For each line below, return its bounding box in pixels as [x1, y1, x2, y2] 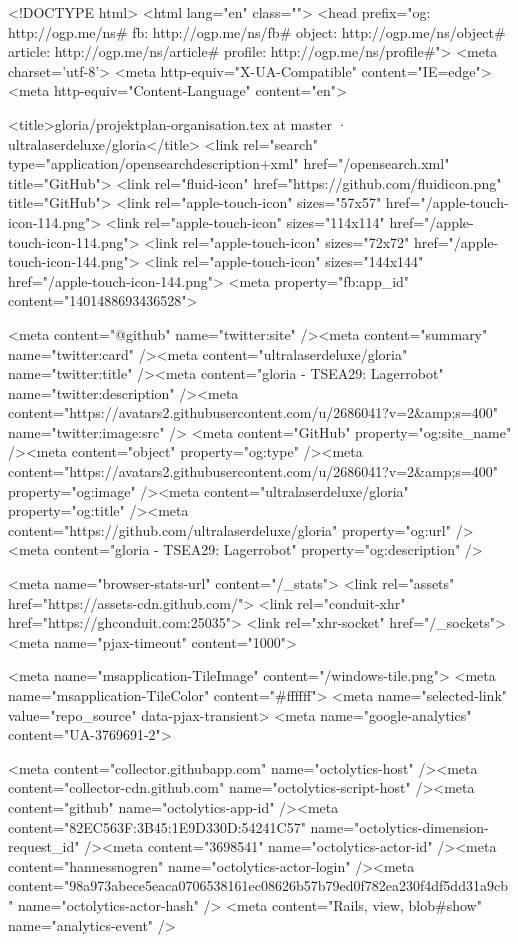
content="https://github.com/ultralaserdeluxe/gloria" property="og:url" [8, 519, 451, 540]
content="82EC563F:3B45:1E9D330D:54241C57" [8, 816, 306, 837]
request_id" [8, 836, 80, 857]
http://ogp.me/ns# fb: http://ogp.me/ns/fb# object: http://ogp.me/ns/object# [8, 21, 506, 42]
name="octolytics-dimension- [310, 816, 489, 837]
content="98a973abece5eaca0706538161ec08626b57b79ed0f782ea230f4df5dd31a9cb [8, 875, 508, 896]
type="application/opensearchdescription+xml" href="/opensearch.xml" [8, 153, 450, 174]
